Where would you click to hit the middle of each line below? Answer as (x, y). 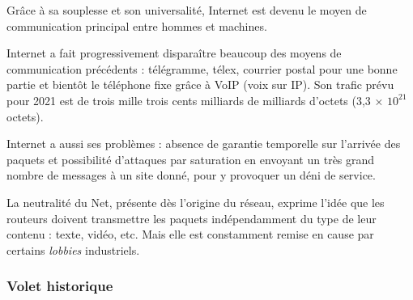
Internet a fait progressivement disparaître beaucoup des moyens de (174, 53)
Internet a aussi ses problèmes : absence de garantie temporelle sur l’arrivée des (204, 144)
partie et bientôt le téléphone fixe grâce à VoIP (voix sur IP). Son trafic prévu (200, 85)
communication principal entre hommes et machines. (137, 25)
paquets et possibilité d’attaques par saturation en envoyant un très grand (191, 159)
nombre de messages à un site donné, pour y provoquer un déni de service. (191, 175)
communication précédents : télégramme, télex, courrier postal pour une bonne (202, 68)
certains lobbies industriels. (73, 249)
